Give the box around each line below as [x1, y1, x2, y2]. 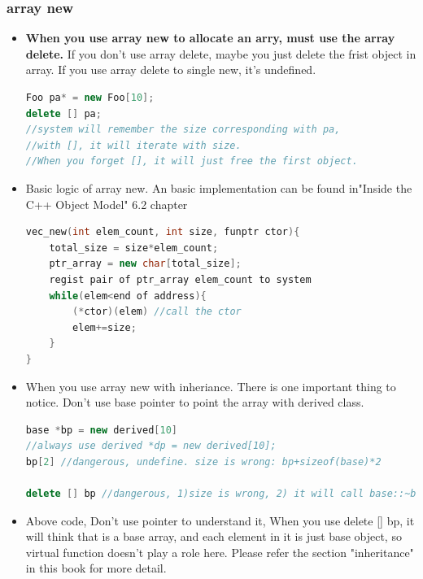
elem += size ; [72, 321, 137, 333]
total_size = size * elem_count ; [49, 242, 219, 254]
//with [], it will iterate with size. [25, 139, 242, 151]
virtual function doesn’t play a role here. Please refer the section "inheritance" [25, 543, 414, 560]
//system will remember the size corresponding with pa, [25, 124, 341, 136]
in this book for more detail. [25, 559, 167, 577]
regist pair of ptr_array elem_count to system [49, 273, 312, 285]
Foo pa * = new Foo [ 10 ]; [25, 92, 155, 103]
